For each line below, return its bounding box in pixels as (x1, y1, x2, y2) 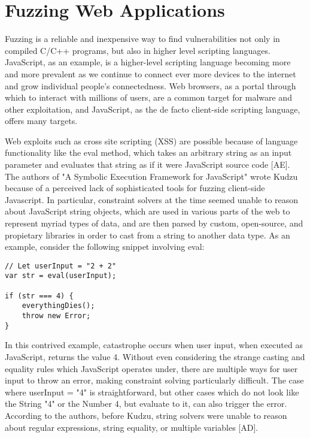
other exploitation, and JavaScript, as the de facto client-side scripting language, (5, 102, 300, 115)
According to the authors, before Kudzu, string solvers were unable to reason (5, 409, 287, 421)
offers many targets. (5, 114, 78, 127)
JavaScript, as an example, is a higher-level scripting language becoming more (5, 56, 291, 68)
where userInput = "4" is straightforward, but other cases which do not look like (5, 385, 299, 398)
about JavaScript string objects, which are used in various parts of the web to (5, 205, 290, 218)
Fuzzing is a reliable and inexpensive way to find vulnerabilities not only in (5, 32, 280, 45)
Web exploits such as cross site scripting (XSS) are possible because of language (5, 134, 298, 147)
